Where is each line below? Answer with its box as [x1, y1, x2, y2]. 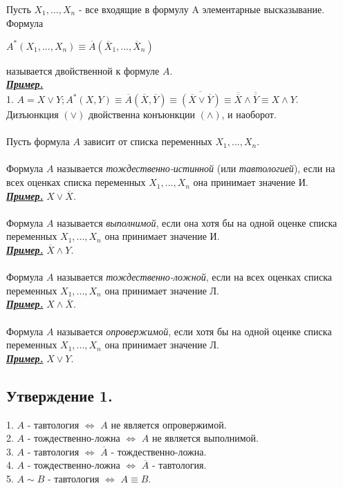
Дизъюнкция [6, 107, 59, 122]
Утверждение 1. [6, 384, 113, 406]
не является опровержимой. [111, 417, 227, 431]
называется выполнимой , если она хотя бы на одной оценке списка [57, 215, 337, 229]
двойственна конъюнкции [88, 107, 196, 122]
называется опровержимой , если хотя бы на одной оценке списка [57, 323, 332, 338]
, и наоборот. [221, 107, 277, 122]
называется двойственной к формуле [6, 63, 160, 77]
